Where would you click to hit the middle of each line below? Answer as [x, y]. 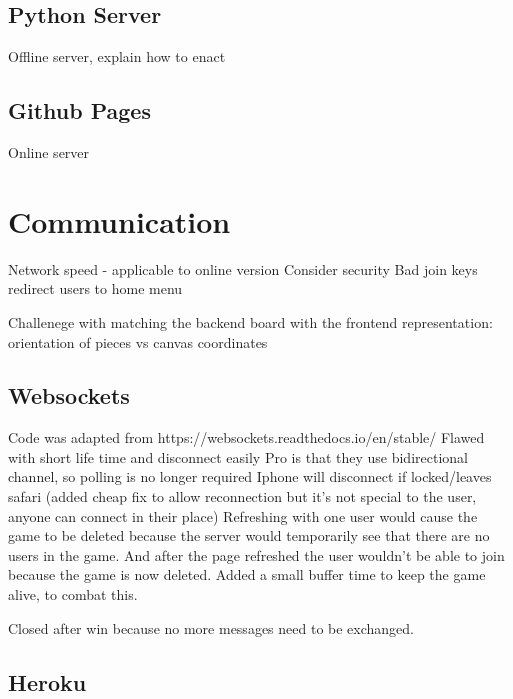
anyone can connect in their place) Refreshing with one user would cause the [243, 515]
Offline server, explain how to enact [117, 56]
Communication [119, 220]
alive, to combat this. [73, 594]
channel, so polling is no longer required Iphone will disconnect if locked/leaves [250, 476]
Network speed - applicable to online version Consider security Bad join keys [243, 268]
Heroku [47, 681]
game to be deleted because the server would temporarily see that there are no [249, 535]
